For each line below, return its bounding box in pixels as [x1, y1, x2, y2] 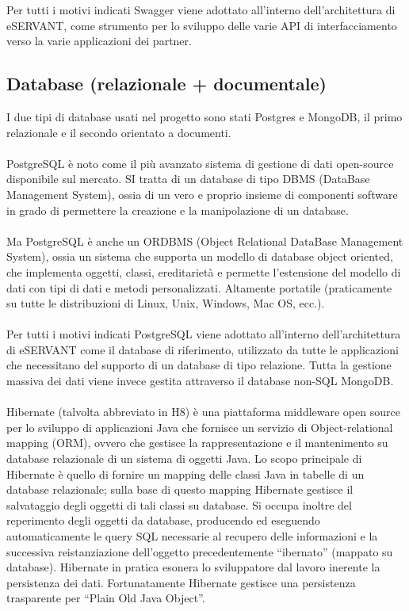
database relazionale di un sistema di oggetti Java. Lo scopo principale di [6, 450, 362, 467]
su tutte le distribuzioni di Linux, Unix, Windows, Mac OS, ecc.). [6, 295, 325, 311]
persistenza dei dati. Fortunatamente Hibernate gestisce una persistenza [6, 574, 356, 590]
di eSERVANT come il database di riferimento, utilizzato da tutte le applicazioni [6, 341, 399, 357]
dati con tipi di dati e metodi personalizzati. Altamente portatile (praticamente [6, 279, 392, 296]
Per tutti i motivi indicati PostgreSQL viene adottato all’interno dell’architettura [6, 326, 401, 342]
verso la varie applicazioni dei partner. [6, 32, 192, 49]
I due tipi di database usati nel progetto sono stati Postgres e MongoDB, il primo [6, 108, 403, 124]
